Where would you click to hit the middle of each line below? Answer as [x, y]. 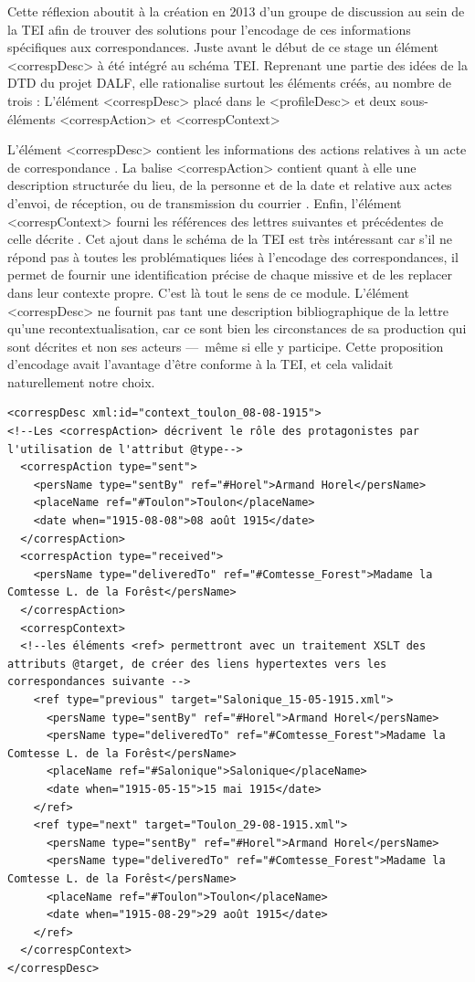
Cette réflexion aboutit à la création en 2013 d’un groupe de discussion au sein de [236, 11]
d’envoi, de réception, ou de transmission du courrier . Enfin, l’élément [205, 202]
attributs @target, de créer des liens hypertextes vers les [197, 664]
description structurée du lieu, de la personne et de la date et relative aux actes [230, 185]
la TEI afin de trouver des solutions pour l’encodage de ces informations [209, 29]
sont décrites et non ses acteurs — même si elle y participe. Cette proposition [226, 346]
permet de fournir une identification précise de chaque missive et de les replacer [230, 275]
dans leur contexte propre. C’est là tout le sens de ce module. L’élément [209, 292]
